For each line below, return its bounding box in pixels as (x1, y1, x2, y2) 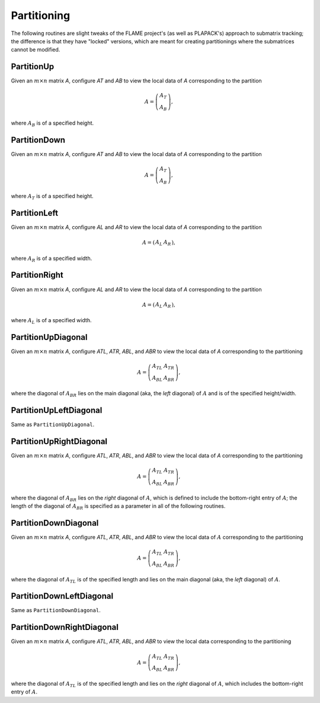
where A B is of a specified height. (11, 119, 94, 128)
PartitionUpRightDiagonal (11, 437, 108, 447)
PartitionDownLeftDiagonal (11, 591, 114, 602)
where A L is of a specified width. (11, 317, 92, 325)
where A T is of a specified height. (11, 193, 94, 201)
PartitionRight (11, 270, 63, 280)
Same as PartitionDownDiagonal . (11, 607, 101, 614)
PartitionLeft (11, 208, 59, 218)
